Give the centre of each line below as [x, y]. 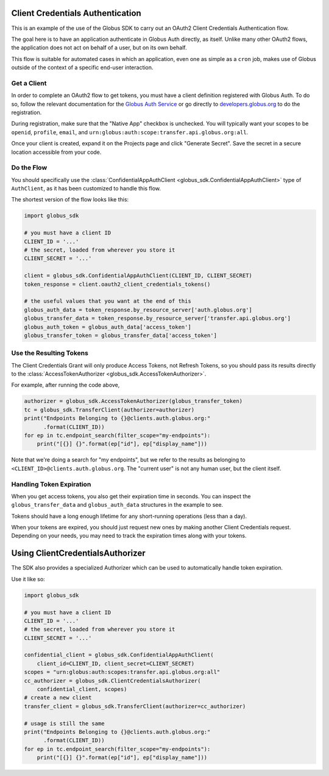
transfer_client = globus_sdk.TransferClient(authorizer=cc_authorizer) [135, 706]
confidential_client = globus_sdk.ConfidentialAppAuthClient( [119, 655]
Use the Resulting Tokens [50, 353]
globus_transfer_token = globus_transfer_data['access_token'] [121, 335]
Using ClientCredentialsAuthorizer [78, 553]
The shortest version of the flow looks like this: [70, 200]
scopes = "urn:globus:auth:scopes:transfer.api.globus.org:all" [122, 672]
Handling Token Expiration [51, 484]
